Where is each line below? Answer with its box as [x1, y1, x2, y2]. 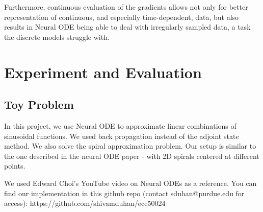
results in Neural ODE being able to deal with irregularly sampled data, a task [4, 21, 251, 32]
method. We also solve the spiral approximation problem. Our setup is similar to [4, 140, 256, 151]
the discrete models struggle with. [4, 31, 110, 42]
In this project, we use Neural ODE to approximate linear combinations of [4, 120, 236, 131]
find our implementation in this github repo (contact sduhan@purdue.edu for [4, 187, 245, 198]
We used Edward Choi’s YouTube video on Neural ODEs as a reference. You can [4, 177, 257, 188]
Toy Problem [4, 97, 74, 112]
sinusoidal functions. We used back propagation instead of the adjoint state [4, 130, 239, 141]
